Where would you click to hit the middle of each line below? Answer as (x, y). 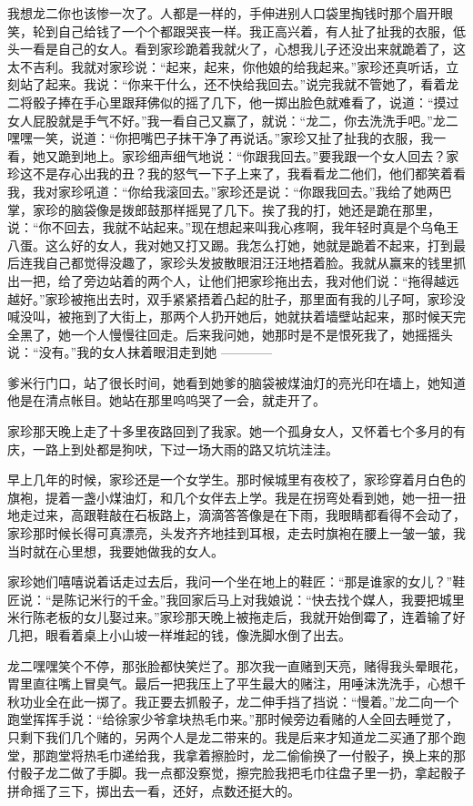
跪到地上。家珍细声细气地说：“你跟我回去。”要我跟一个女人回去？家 (258, 155)
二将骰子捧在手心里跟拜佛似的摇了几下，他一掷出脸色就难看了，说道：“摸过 (233, 102)
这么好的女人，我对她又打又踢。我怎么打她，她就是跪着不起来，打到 (249, 245)
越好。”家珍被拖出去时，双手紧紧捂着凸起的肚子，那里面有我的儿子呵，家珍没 (236, 298)
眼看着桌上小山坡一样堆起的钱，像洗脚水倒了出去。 (198, 635)
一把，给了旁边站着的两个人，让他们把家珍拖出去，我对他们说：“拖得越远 (239, 280)
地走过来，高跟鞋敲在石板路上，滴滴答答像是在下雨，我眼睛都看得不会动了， (236, 515)
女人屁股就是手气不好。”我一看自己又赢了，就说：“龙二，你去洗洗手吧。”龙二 (233, 120)
